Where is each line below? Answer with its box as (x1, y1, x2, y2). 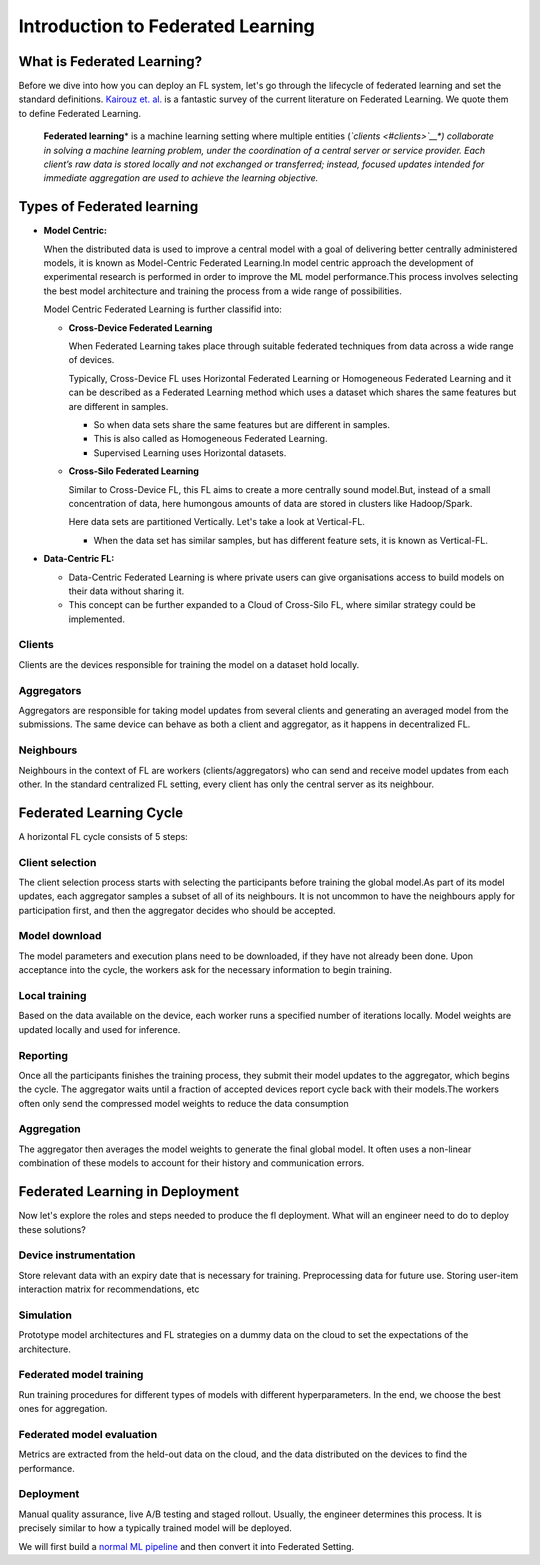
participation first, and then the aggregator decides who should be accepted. (18, 904, 336, 916)
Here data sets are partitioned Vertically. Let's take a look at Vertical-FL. (68, 516, 365, 528)
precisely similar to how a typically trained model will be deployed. (18, 1522, 292, 1534)
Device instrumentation (18, 1248, 136, 1262)
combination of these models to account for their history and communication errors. (18, 1157, 365, 1169)
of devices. (68, 354, 115, 366)
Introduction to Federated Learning (18, 15, 315, 37)
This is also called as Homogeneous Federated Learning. (93, 433, 328, 445)
